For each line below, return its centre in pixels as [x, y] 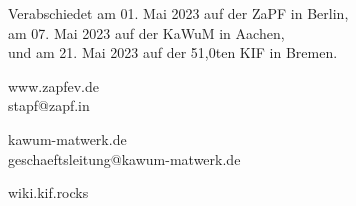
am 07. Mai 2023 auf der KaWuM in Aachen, [146, 32]
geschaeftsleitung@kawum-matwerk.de [124, 158]
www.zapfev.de [53, 85]
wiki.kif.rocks [48, 192]
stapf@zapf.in [49, 105]
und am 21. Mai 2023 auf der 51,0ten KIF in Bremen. [173, 52]
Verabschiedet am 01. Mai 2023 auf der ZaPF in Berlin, [178, 13]
